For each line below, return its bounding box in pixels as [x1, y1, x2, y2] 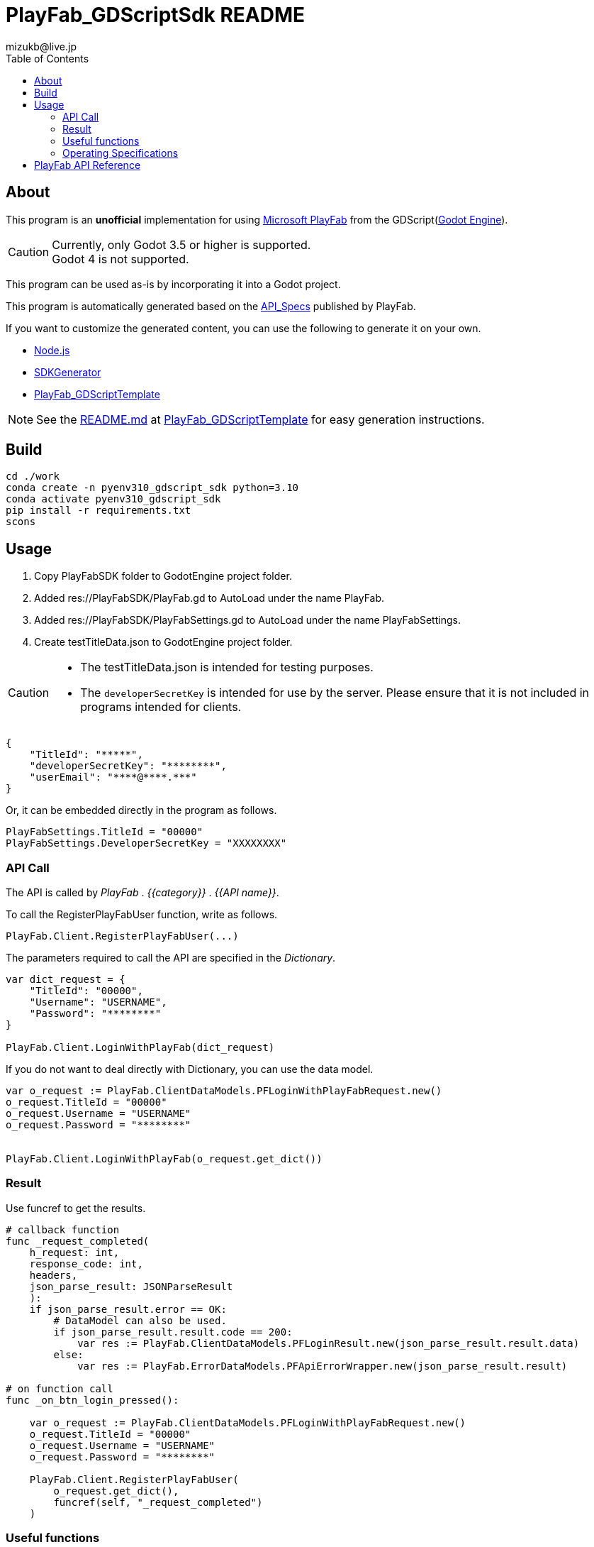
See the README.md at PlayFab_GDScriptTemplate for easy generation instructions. [36, 412, 485, 426]
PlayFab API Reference [34, 158, 141, 171]
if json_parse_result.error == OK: [29, 1303, 227, 1315]
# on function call [6, 1382, 113, 1394]
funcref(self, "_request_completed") [53, 1496, 263, 1508]
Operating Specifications [62, 146, 179, 159]
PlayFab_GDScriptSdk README [6, 3, 306, 27]
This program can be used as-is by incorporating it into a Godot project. [6, 277, 341, 290]
